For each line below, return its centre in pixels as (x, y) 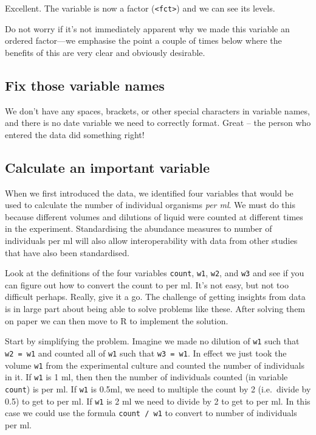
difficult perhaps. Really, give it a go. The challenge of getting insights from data (155, 297)
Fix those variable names (85, 85)
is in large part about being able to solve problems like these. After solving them (155, 309)
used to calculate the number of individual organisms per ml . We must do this (150, 205)
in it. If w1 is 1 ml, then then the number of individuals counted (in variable (146, 377)
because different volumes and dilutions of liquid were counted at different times (154, 216)
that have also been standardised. (67, 252)
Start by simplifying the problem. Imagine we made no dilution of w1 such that (152, 341)
